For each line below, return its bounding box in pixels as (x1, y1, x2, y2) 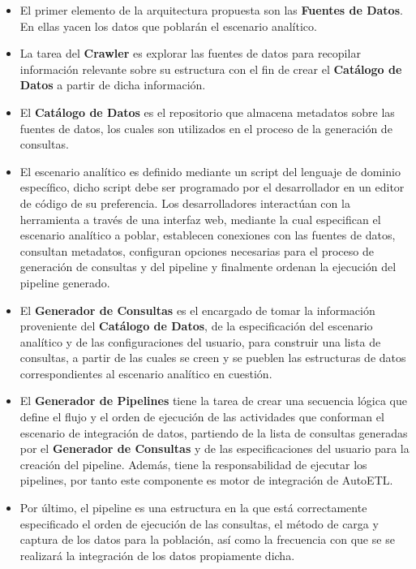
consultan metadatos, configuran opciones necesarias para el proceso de (19, 242, 374, 259)
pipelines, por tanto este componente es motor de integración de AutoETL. (19, 472, 393, 489)
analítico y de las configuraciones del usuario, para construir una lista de (19, 333, 381, 350)
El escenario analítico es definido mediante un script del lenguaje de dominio (19, 162, 401, 179)
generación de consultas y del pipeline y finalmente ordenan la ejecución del (19, 258, 397, 275)
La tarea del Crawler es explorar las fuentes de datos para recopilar (19, 45, 361, 62)
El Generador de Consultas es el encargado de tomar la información (19, 301, 375, 318)
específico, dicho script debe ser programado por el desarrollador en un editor (19, 179, 405, 196)
